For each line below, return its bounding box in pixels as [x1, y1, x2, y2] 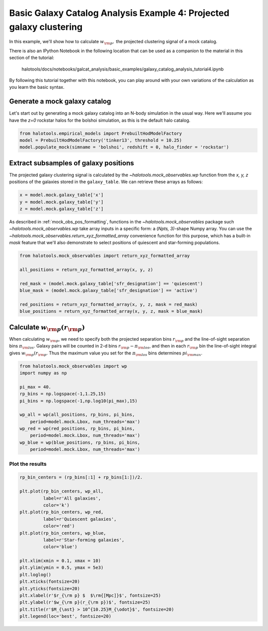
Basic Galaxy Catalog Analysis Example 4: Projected [9, 7, 230, 18]
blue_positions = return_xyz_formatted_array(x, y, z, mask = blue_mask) [19, 308, 203, 314]
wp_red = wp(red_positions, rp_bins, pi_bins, [19, 426, 135, 431]
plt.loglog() [19, 571, 52, 577]
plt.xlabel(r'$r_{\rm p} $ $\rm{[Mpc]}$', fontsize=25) [19, 593, 161, 598]
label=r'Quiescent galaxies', [43, 516, 117, 522]
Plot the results [9, 460, 47, 467]
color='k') [43, 502, 69, 508]
